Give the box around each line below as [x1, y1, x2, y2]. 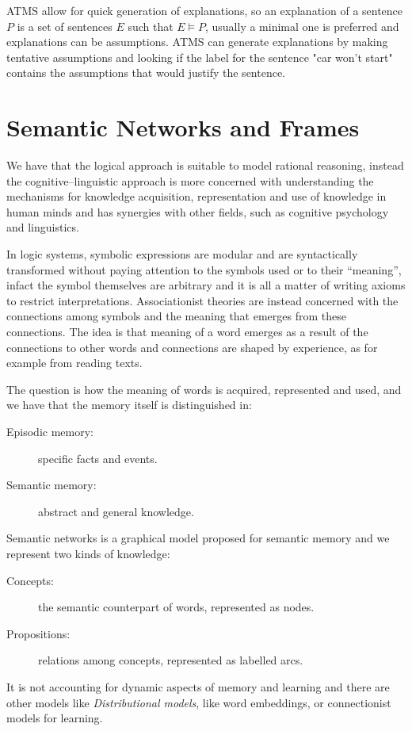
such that [128, 17, 174, 34]
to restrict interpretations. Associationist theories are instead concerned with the [6, 292, 399, 308]
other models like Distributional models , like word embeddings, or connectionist [6, 694, 391, 710]
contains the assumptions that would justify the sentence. [6, 64, 286, 81]
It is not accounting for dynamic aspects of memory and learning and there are [6, 678, 390, 695]
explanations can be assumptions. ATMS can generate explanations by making [6, 33, 388, 50]
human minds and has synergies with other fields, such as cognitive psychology [6, 203, 389, 220]
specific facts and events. [38, 450, 158, 466]
